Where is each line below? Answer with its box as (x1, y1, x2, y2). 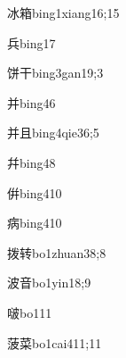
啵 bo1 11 (7, 303, 52, 321)
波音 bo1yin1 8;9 (7, 273, 91, 292)
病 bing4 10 (7, 213, 62, 232)
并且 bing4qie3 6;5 (7, 123, 99, 142)
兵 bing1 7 (7, 33, 56, 52)
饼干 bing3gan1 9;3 (7, 63, 104, 82)
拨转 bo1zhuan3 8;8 (7, 243, 106, 262)
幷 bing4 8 (7, 153, 56, 171)
